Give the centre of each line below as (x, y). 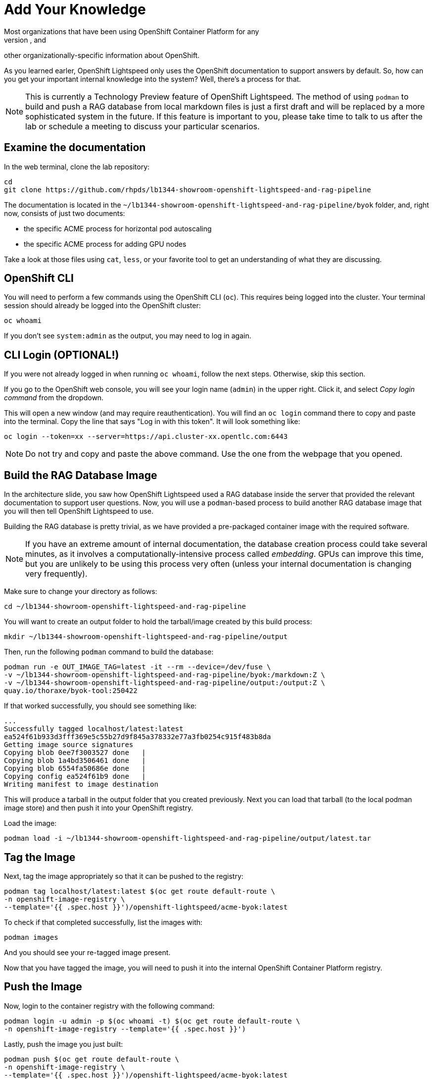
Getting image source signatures (69, 745)
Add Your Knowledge (75, 9)
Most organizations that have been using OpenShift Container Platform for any (132, 31)
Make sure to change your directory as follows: (81, 592)
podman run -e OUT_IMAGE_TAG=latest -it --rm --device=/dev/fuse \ (138, 667)
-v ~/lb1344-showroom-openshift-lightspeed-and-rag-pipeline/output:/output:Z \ (165, 683)
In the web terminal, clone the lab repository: (77, 166)
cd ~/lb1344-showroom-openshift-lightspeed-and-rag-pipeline (125, 607)
